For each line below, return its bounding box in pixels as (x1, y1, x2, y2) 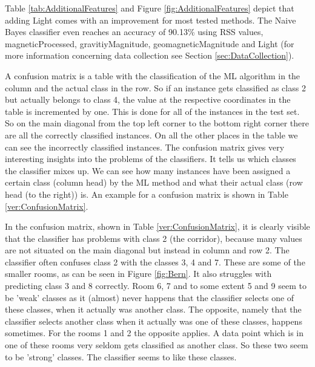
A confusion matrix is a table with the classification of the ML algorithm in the (5, 69, 300, 82)
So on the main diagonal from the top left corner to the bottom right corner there (5, 117, 309, 129)
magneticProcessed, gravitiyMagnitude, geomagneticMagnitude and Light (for (5, 37, 294, 50)
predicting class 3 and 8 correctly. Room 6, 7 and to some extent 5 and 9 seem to (5, 279, 307, 292)
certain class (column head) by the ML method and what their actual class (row (5, 176, 303, 189)
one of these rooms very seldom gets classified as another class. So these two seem (5, 339, 308, 351)
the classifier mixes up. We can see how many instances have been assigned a (5, 164, 291, 177)
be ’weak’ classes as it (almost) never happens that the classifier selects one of (5, 291, 294, 304)
